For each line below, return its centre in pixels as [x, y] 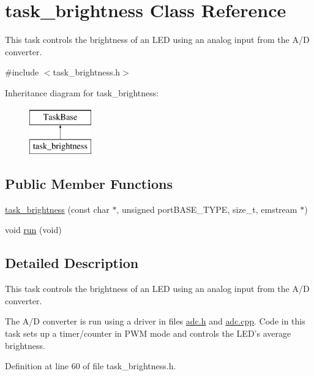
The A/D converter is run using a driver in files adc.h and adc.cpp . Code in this [155, 321]
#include [22, 72]
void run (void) [33, 230]
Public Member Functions [89, 184]
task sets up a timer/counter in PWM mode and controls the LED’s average [148, 333]
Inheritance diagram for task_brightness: [82, 92]
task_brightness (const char [57, 209]
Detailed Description [72, 263]
